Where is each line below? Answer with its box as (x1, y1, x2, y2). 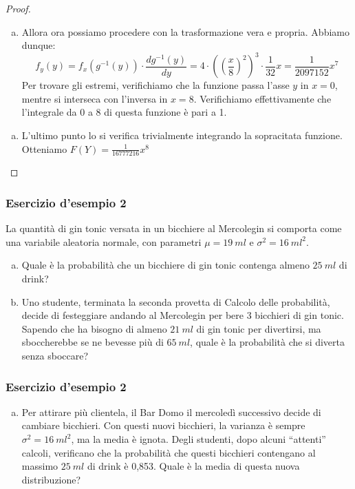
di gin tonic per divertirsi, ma (196, 321, 321, 335)
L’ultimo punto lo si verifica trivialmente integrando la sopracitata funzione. (21, 128, 343, 143)
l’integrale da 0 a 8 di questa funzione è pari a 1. (21, 105, 227, 119)
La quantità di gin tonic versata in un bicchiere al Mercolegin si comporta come (6, 221, 342, 236)
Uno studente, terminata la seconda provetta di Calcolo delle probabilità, (21, 294, 330, 309)
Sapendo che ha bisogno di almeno (21, 321, 167, 335)
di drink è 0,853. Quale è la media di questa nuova (87, 459, 300, 473)
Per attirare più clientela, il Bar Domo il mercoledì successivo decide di (21, 404, 321, 419)
